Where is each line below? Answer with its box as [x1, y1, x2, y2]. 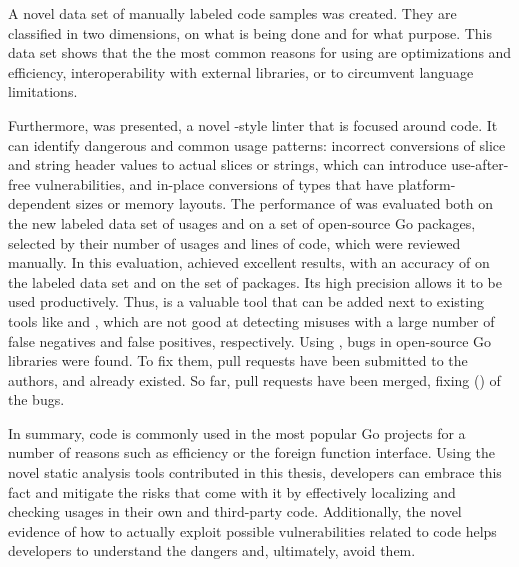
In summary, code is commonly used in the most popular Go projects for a [8, 422, 466, 443]
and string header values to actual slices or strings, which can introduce [8, 154, 447, 175]
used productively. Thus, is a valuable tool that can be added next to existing [8, 291, 484, 312]
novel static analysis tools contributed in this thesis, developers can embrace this [8, 462, 502, 483]
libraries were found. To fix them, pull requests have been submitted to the [8, 350, 468, 371]
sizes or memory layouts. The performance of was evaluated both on [75, 193, 493, 214]
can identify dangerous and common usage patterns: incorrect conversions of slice [8, 134, 506, 155]
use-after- [451, 154, 509, 175]
